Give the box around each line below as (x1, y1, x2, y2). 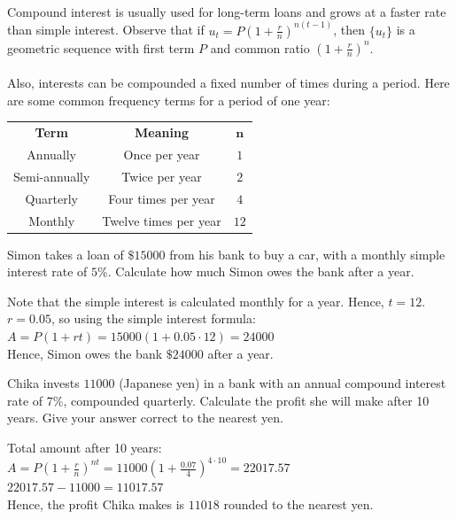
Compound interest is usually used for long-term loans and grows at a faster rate (7, 2, 446, 20)
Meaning (135, 123, 189, 142)
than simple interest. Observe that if (7, 20, 205, 39)
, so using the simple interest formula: (50, 309, 256, 328)
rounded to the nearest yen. (223, 494, 374, 513)
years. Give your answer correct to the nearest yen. (7, 408, 284, 427)
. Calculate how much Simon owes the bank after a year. (107, 262, 414, 281)
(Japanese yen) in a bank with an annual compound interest (119, 374, 446, 392)
